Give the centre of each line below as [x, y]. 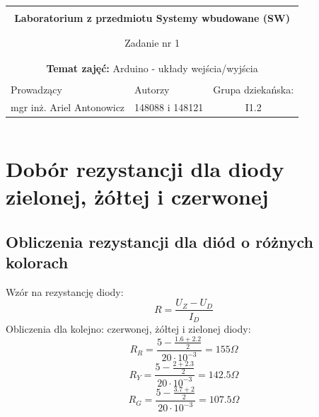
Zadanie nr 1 [152, 43]
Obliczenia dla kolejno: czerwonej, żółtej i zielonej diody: [128, 328]
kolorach [37, 262]
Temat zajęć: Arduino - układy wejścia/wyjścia [152, 68]
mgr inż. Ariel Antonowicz [68, 107]
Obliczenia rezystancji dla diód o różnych [159, 241]
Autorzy [152, 89]
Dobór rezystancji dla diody [145, 168]
